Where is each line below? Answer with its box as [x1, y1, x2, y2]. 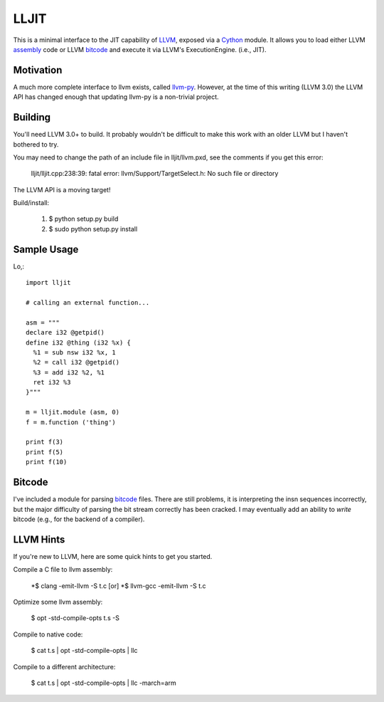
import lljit [26, 278, 71, 287]
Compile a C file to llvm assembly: [13, 565, 113, 574]
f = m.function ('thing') [26, 418, 117, 426]
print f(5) [26, 448, 64, 456]
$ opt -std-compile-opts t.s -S [31, 614, 120, 622]
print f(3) [26, 438, 64, 446]
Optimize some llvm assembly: [13, 597, 103, 606]
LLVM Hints [13, 533, 65, 545]
